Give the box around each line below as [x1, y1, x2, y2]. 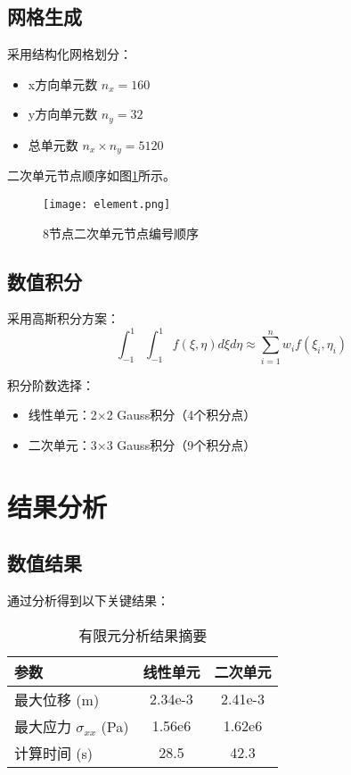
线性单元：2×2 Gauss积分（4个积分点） [28, 405, 257, 424]
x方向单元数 [28, 74, 98, 93]
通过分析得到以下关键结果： [7, 591, 169, 610]
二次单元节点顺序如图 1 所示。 [7, 166, 175, 185]
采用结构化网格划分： [7, 45, 132, 63]
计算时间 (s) [14, 742, 94, 763]
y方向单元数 [28, 104, 98, 123]
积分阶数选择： [7, 375, 94, 394]
